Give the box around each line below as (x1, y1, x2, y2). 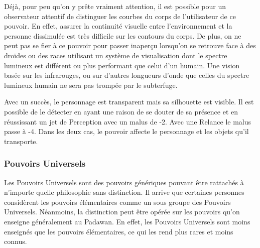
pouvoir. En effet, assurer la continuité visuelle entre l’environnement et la (4, 21, 232, 31)
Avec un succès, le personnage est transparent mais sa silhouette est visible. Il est (4, 96, 254, 107)
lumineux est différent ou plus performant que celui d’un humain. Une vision (4, 60, 240, 70)
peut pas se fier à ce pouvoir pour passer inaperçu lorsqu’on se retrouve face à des (4, 40, 256, 51)
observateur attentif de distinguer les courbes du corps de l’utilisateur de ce (4, 11, 236, 21)
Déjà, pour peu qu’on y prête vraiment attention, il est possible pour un (4, 1, 226, 11)
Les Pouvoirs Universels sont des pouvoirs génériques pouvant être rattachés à (4, 177, 244, 187)
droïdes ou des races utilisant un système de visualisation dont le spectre (4, 50, 227, 60)
